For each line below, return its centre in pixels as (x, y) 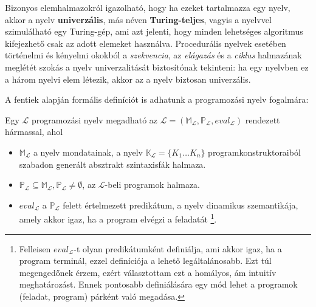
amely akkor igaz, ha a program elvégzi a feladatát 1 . (118, 218)
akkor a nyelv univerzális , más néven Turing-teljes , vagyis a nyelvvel (138, 19)
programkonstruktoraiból (254, 152)
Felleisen (35, 248)
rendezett (263, 119)
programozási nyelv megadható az (95, 119)
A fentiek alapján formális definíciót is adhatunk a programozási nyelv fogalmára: (157, 99)
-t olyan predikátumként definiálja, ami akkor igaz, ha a (178, 248)
